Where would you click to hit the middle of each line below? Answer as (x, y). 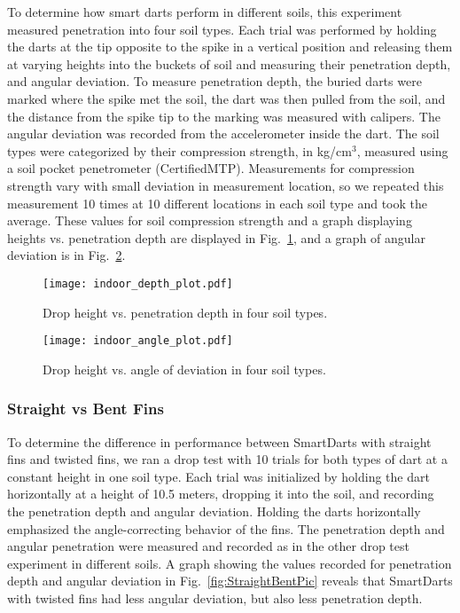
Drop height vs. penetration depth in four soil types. (185, 312)
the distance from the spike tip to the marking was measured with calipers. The (224, 116)
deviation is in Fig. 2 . (66, 255)
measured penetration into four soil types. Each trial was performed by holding (222, 29)
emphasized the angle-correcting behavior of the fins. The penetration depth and (226, 528)
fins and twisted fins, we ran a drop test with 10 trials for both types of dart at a (227, 459)
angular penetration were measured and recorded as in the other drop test (208, 546)
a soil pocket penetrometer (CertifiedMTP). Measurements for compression (211, 168)
